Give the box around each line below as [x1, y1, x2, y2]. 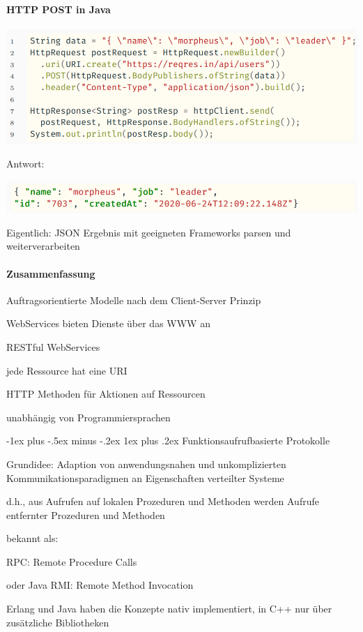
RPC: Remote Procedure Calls [6, 554, 137, 569]
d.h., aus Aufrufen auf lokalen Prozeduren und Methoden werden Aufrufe [6, 494, 319, 509]
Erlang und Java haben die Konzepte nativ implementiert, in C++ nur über [6, 601, 332, 616]
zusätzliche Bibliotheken [6, 615, 109, 629]
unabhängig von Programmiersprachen [6, 409, 171, 424]
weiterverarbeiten [6, 239, 80, 253]
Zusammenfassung [6, 266, 95, 280]
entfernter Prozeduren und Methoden [6, 507, 165, 522]
